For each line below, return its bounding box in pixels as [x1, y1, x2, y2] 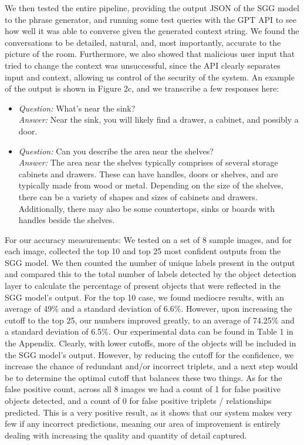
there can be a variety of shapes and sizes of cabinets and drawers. [18, 190, 258, 203]
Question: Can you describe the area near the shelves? [18, 144, 214, 157]
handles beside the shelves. [18, 214, 115, 226]
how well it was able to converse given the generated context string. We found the [5, 25, 299, 37]
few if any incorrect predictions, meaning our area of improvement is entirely [5, 417, 281, 430]
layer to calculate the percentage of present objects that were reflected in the [5, 279, 281, 292]
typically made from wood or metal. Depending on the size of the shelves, [18, 179, 283, 191]
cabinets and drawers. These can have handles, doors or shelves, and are [18, 167, 278, 180]
